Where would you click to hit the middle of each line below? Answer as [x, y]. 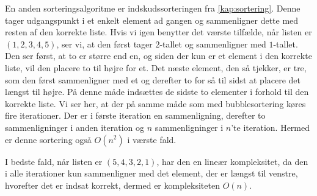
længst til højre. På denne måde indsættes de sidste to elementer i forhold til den [157, 92]
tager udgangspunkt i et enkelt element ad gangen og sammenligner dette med [152, 20]
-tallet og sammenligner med [213, 44]
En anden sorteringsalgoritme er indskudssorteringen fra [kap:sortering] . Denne [153, 8]
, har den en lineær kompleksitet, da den [232, 161]
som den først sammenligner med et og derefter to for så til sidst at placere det [153, 79]
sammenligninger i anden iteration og [75, 127]
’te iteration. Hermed [271, 127]
